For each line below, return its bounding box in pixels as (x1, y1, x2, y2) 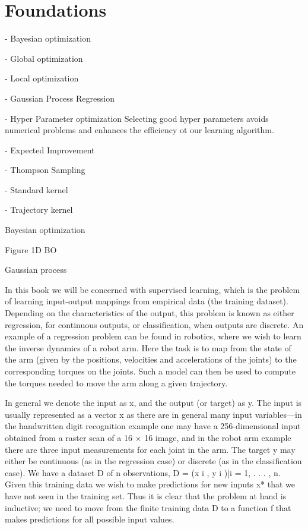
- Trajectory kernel (5, 203, 73, 216)
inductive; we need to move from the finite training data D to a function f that (5, 501, 291, 514)
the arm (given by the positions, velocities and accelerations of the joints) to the (5, 353, 297, 366)
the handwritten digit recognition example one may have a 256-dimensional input (5, 420, 301, 432)
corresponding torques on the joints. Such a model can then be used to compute (5, 365, 296, 377)
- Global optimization (5, 52, 83, 64)
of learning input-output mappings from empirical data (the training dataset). (5, 295, 288, 307)
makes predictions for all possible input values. (5, 513, 174, 525)
